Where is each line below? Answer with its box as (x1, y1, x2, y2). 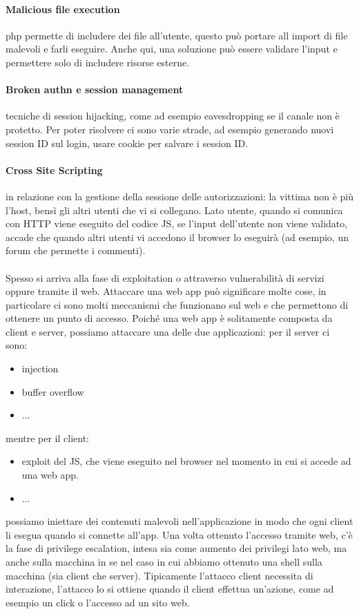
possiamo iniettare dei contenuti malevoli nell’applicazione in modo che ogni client (6, 514, 353, 528)
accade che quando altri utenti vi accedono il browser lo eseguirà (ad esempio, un (6, 229, 349, 244)
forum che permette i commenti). (6, 243, 146, 258)
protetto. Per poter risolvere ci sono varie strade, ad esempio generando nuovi (6, 122, 334, 136)
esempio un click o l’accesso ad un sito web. (6, 595, 190, 609)
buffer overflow (21, 384, 84, 399)
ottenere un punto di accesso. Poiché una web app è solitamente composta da (6, 311, 333, 325)
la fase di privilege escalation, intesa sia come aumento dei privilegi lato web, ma (6, 541, 347, 555)
